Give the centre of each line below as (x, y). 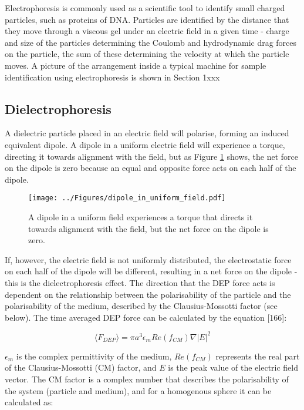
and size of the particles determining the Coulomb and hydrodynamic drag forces (151, 42)
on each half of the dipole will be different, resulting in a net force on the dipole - (151, 271)
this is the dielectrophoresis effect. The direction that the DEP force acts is (140, 282)
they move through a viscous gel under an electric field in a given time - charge (147, 31)
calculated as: (29, 402)
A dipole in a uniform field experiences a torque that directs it (141, 216)
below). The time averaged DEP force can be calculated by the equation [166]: (146, 317)
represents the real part (258, 356)
